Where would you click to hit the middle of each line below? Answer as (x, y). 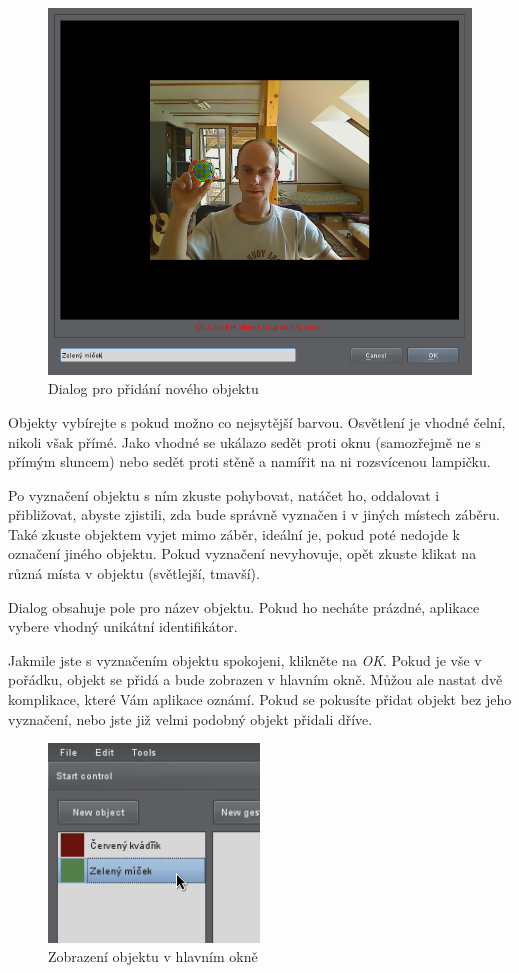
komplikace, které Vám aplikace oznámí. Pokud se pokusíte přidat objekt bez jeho (260, 699)
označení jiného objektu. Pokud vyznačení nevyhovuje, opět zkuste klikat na (242, 553)
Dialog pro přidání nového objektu (153, 388)
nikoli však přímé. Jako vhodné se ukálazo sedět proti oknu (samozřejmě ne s (244, 441)
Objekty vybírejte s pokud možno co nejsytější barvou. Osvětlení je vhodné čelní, (257, 421)
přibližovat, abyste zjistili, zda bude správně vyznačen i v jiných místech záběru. (254, 514)
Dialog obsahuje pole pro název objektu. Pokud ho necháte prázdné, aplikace (244, 606)
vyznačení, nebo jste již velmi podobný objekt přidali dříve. (190, 718)
